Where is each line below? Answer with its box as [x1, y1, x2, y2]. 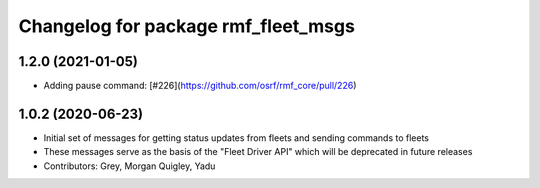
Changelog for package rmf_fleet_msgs [18, 15, 355, 37]
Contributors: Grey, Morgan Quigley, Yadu [43, 160, 216, 172]
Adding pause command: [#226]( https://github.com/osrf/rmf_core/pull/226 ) [43, 80, 357, 92]
